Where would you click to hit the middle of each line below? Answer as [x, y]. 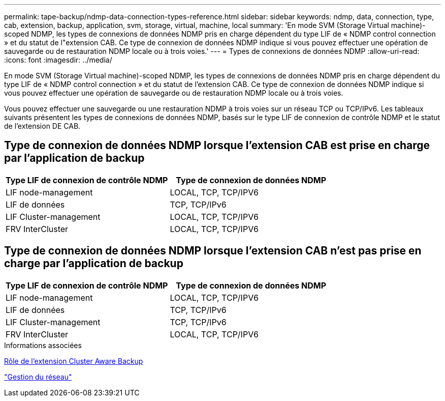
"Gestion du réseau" [38, 377]
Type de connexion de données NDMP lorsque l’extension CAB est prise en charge [217, 146]
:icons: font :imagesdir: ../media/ [58, 60]
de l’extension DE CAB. [42, 126]
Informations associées [43, 345]
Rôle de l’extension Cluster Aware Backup [74, 361]
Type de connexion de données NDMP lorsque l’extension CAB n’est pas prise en [213, 251]
